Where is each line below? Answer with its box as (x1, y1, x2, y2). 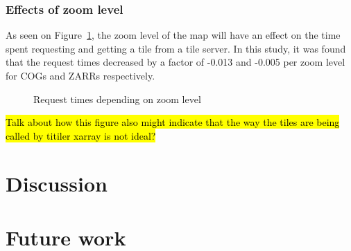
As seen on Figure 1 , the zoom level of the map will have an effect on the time (6, 28, 341, 42)
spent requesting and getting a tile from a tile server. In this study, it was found (6, 41, 346, 55)
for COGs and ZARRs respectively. (6, 68, 155, 82)
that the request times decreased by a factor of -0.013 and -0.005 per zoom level (6, 55, 345, 69)
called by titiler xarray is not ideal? (6, 128, 156, 142)
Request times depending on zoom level (33, 91, 201, 106)
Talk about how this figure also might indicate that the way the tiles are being (6, 115, 340, 129)
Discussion (6, 169, 108, 197)
